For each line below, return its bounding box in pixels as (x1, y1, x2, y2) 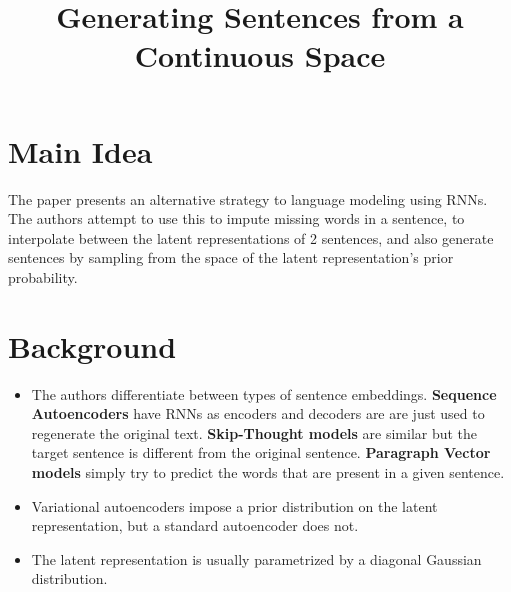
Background (8, 325, 177, 366)
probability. (8, 266, 78, 287)
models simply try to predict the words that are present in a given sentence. (31, 461, 505, 482)
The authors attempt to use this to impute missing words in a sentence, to (8, 208, 465, 229)
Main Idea (8, 130, 153, 171)
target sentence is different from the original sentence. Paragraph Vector (31, 442, 491, 463)
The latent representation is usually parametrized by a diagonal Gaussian (31, 548, 482, 569)
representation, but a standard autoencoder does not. (31, 515, 359, 536)
